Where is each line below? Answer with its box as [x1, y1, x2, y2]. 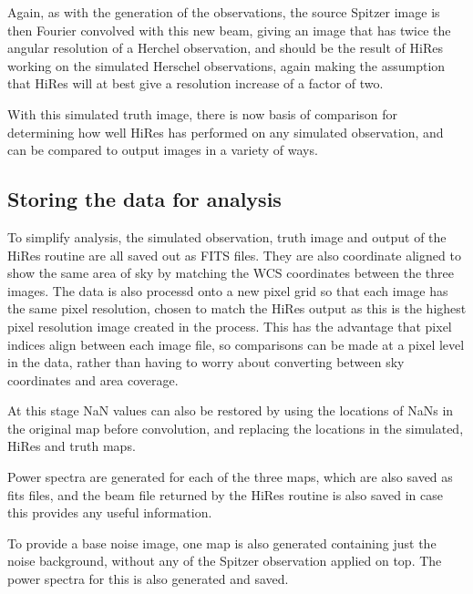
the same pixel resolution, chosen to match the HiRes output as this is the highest [7, 299, 467, 318]
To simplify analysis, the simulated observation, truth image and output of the [7, 227, 447, 246]
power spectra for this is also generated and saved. [7, 569, 289, 589]
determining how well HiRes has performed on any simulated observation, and [7, 122, 444, 141]
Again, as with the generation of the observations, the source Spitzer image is [7, 3, 440, 21]
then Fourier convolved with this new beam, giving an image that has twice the [7, 20, 451, 39]
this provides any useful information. [7, 503, 212, 522]
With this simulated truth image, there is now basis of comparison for [7, 104, 398, 123]
